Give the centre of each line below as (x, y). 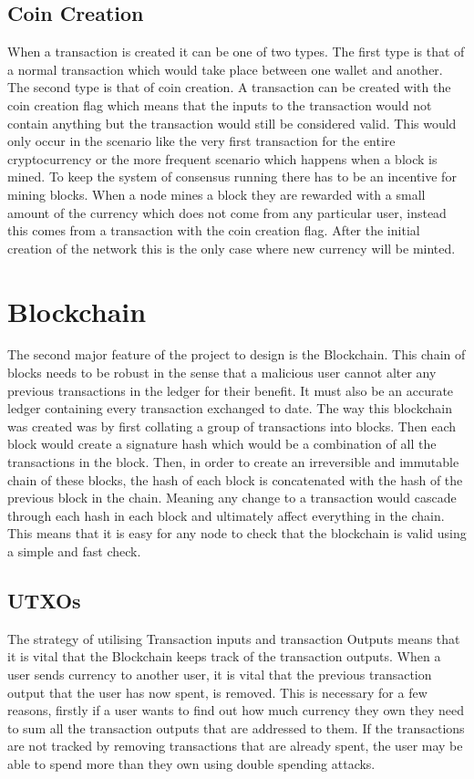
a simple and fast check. (74, 550)
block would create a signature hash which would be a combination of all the (222, 444)
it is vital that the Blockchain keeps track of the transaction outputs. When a (224, 656)
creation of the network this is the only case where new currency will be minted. (232, 248)
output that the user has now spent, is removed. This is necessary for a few (217, 692)
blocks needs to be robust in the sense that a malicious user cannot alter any (222, 373)
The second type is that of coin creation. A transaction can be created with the (229, 87)
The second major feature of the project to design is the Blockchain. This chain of (237, 354)
